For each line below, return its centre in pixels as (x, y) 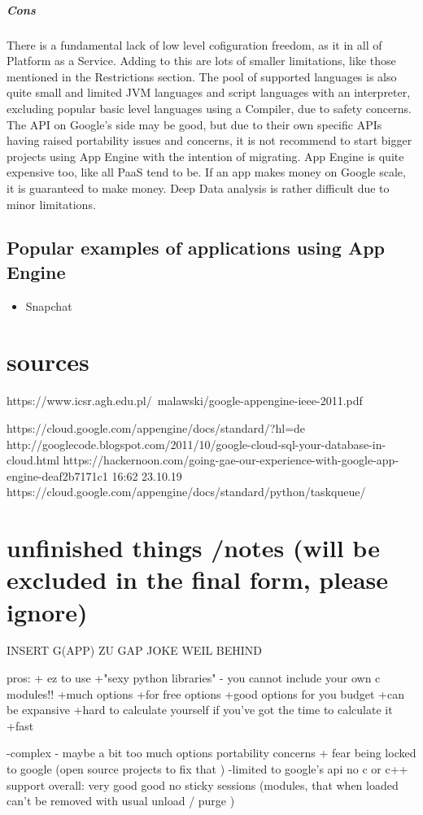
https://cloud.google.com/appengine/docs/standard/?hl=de (156, 428)
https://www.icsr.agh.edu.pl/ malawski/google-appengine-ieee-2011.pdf (185, 401)
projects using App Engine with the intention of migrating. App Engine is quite (205, 156)
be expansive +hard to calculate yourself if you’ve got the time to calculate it (200, 710)
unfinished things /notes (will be (193, 548)
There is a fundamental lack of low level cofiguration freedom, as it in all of (194, 44)
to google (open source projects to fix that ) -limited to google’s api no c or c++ (207, 769)
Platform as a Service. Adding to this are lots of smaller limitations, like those (201, 61)
